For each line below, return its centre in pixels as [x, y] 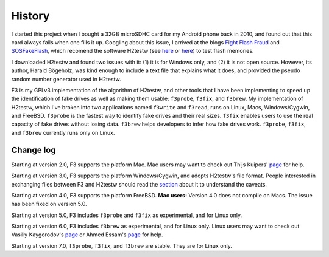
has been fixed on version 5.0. [49, 204]
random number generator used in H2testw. [66, 79]
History [30, 16]
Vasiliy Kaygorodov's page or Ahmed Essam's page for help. [87, 235]
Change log [34, 150]
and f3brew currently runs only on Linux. [63, 132]
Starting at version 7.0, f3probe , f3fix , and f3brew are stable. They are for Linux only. [122, 245]
